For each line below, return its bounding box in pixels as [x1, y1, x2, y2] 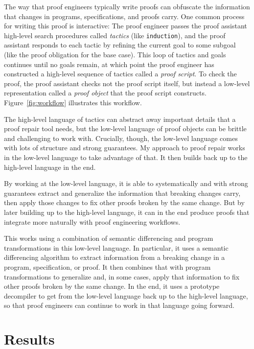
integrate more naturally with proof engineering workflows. [4, 216, 181, 227]
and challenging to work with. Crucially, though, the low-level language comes [4, 133, 238, 143]
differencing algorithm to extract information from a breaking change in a [4, 252, 225, 262]
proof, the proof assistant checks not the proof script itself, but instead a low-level [4, 78, 250, 88]
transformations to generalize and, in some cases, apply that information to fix [4, 271, 240, 281]
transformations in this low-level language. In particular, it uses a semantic [4, 242, 229, 253]
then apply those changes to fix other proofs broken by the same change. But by [4, 197, 245, 208]
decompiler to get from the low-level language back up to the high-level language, [4, 290, 248, 301]
